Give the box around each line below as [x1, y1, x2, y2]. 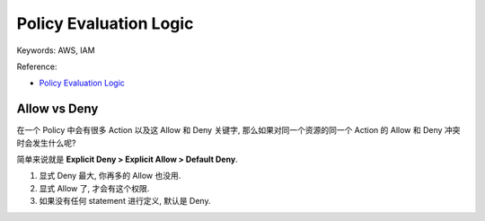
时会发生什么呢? [16, 137, 76, 148]
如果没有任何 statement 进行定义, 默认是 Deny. [39, 196, 211, 207]
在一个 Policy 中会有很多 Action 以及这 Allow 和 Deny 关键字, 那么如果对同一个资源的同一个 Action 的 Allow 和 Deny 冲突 [16, 125, 461, 136]
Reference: [16, 61, 57, 72]
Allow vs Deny [16, 102, 99, 117]
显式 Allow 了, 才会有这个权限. [39, 182, 150, 193]
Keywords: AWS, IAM [16, 45, 95, 56]
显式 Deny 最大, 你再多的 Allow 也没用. [39, 171, 181, 181]
